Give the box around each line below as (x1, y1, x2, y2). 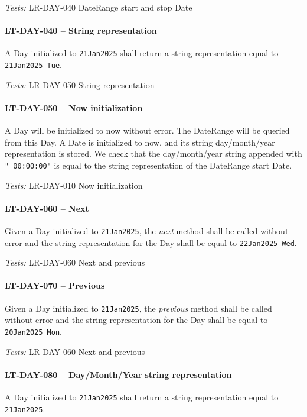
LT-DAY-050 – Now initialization (5, 101, 143, 114)
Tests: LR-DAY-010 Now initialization (5, 179, 143, 191)
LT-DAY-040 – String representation (5, 24, 157, 37)
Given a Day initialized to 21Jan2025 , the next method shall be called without (5, 224, 289, 237)
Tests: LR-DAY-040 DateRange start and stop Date (5, 1, 192, 13)
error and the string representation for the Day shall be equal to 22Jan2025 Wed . (5, 236, 297, 248)
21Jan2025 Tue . (5, 59, 62, 71)
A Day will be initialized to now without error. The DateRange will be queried (5, 124, 290, 137)
